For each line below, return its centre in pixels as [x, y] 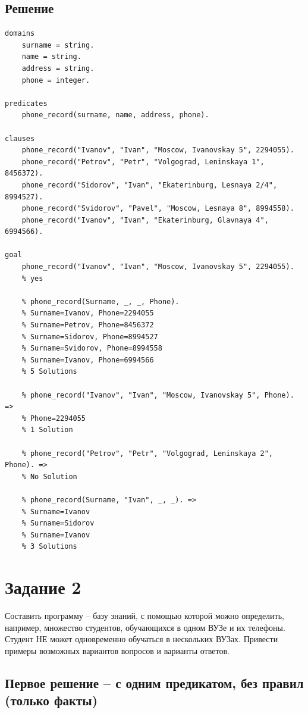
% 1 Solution [47, 430]
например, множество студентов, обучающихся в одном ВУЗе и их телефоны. [145, 627]
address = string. [58, 68]
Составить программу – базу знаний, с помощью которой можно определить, [144, 616]
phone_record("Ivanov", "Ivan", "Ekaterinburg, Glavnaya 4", [145, 220]
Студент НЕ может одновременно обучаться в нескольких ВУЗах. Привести [142, 639]
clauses [20, 138]
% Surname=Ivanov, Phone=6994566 [88, 360]
